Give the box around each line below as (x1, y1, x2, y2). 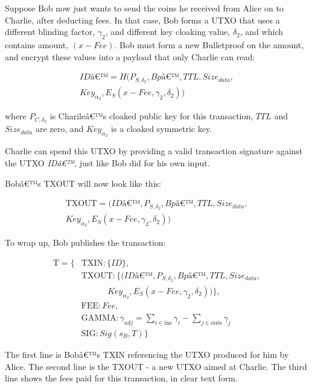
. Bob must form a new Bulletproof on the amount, (114, 38, 304, 51)
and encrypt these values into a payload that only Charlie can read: (5, 50, 255, 63)
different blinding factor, (5, 25, 95, 38)
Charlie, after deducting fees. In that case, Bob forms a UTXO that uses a (5, 13, 280, 26)
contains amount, (5, 38, 69, 51)
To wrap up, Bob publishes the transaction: (5, 236, 166, 249)
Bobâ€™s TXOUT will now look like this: (5, 177, 161, 189)
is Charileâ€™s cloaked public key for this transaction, (49, 110, 253, 122)
